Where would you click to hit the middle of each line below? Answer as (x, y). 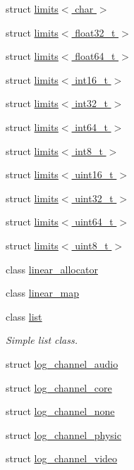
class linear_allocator (52, 269)
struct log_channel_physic (63, 434)
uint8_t (92, 245)
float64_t (95, 56)
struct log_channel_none (60, 411)
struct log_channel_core (59, 387)
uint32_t (94, 198)
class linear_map (43, 293)
